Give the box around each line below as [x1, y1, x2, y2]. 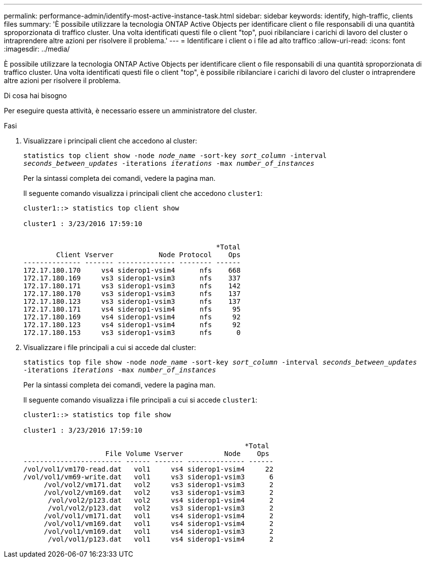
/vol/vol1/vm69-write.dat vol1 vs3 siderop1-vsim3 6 [23, 473, 274, 481]
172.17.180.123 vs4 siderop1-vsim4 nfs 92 [23, 321, 241, 329]
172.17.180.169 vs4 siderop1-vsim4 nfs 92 [23, 313, 241, 321]
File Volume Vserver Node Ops [105, 450, 269, 457]
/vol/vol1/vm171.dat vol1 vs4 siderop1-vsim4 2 [44, 512, 274, 520]
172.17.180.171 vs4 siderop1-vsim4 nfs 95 [23, 305, 241, 313]
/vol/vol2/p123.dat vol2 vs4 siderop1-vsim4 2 [48, 496, 274, 504]
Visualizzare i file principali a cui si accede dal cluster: [23, 343, 196, 351]
